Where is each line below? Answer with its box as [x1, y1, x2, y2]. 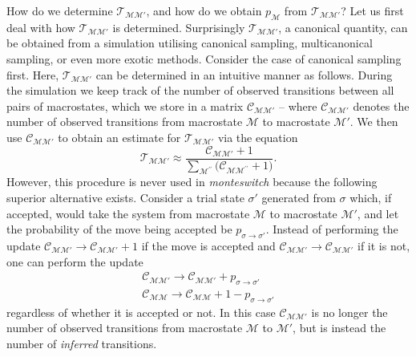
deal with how [6, 18, 75, 35]
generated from [261, 189, 336, 205]
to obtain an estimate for [58, 128, 181, 145]
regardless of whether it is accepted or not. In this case [6, 303, 276, 320]
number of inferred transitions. [6, 335, 157, 352]
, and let [357, 205, 399, 221]
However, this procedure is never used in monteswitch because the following [6, 173, 378, 190]
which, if [349, 189, 392, 205]
